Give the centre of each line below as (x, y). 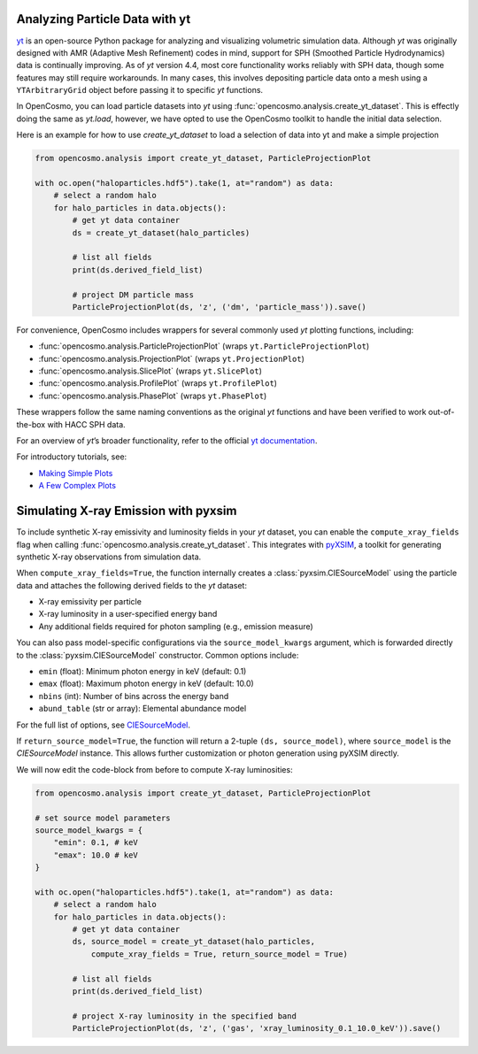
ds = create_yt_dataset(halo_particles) (161, 233)
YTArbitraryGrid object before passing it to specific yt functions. (140, 90)
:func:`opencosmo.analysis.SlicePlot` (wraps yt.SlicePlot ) (150, 371)
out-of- (441, 412)
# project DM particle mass (133, 295)
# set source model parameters (103, 818)
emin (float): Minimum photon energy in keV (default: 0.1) (143, 672)
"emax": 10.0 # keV (96, 855)
